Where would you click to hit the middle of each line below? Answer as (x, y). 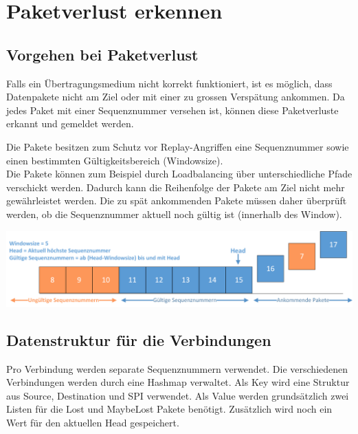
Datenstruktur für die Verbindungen (139, 339)
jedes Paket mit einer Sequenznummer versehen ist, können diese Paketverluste (172, 110)
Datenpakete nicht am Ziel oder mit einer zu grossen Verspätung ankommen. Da (176, 97)
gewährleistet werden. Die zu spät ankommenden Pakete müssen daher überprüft (177, 200)
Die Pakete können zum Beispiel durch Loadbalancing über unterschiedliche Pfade (179, 174)
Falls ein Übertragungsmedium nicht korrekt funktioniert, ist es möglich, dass (169, 83)
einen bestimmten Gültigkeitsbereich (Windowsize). (115, 160)
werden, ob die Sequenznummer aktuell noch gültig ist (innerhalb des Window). (174, 214)
